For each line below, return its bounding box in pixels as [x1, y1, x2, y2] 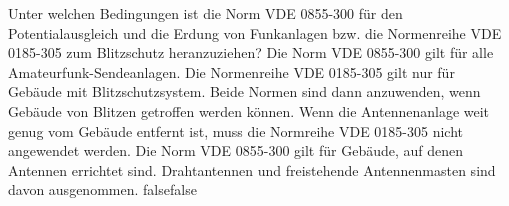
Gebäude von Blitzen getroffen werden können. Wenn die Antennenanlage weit [8, 100, 490, 121]
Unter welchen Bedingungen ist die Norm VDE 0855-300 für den [8, 3, 403, 23]
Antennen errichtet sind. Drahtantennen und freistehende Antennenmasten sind [8, 159, 496, 180]
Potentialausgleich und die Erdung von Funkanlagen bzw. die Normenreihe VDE [8, 22, 502, 43]
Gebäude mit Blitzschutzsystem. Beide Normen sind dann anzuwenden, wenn [8, 81, 481, 102]
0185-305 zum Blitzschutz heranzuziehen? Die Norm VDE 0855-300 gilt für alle [8, 42, 494, 63]
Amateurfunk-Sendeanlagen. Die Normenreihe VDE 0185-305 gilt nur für [8, 61, 455, 82]
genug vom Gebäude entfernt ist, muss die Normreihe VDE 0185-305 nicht [8, 120, 464, 141]
